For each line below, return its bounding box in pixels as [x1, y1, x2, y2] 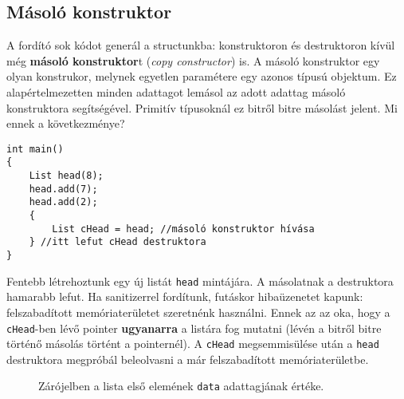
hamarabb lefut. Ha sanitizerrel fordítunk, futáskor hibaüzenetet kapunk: [6, 288, 363, 305]
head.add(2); [29, 196, 98, 208]
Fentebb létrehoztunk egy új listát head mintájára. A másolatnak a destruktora [6, 272, 394, 289]
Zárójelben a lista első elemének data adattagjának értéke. [38, 377, 324, 394]
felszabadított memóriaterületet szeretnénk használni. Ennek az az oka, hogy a [6, 303, 390, 320]
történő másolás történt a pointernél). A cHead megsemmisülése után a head [6, 335, 379, 352]
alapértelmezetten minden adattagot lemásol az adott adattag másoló [6, 83, 346, 100]
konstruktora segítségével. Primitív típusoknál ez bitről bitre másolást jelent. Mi [6, 99, 398, 116]
